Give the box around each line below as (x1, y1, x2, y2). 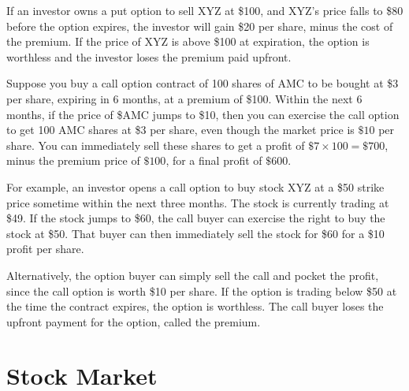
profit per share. (6, 240, 84, 257)
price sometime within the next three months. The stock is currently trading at (6, 194, 389, 210)
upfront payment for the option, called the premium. (6, 313, 261, 330)
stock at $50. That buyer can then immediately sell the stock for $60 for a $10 (6, 225, 385, 241)
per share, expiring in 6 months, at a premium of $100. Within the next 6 (6, 90, 363, 106)
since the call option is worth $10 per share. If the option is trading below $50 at (6, 282, 397, 299)
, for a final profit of (165, 152, 262, 169)
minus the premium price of (6, 152, 140, 169)
